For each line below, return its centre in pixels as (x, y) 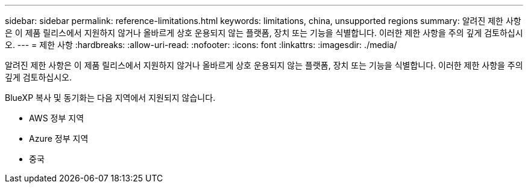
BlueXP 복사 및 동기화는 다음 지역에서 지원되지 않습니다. (110, 98)
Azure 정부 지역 (59, 138)
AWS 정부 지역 (57, 118)
